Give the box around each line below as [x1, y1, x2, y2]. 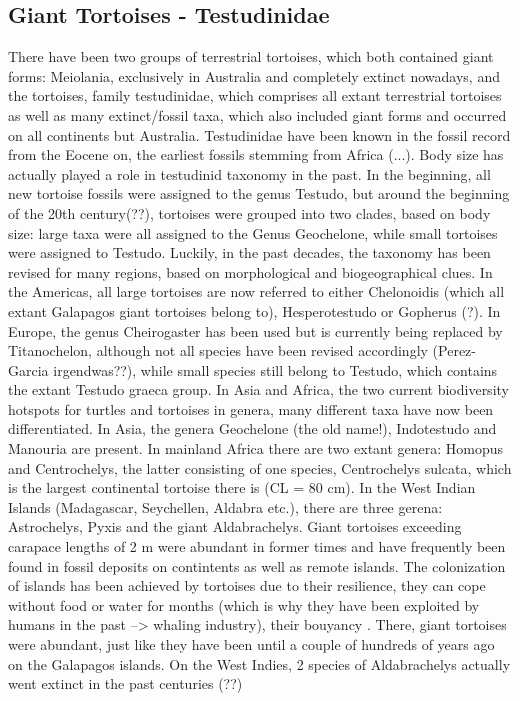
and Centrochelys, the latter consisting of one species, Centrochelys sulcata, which [8, 457, 512, 478]
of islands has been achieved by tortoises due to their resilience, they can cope [8, 575, 486, 596]
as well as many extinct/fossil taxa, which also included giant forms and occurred [8, 104, 507, 125]
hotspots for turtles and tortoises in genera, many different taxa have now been [8, 398, 494, 419]
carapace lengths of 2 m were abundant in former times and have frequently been [8, 536, 506, 557]
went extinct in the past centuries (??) [8, 673, 243, 694]
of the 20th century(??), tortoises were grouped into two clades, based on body [8, 202, 491, 223]
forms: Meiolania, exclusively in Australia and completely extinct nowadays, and [8, 65, 500, 86]
